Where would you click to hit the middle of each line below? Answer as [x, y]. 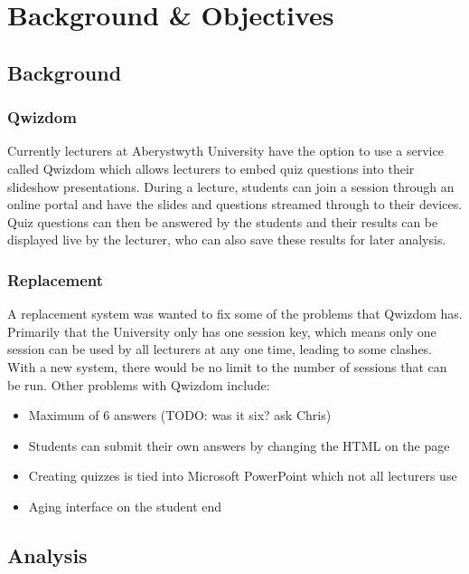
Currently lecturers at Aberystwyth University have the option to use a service [225, 151]
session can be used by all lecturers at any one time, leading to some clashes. [220, 349]
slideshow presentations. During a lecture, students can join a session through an [231, 186]
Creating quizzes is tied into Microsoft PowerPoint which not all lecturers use [243, 476]
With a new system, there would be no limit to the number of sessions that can [227, 366]
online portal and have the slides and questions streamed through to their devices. [235, 204]
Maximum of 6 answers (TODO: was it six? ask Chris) [180, 415]
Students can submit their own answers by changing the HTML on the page [239, 445]
